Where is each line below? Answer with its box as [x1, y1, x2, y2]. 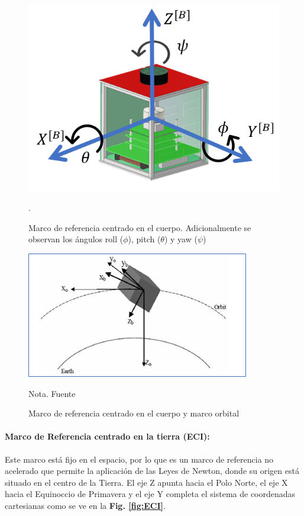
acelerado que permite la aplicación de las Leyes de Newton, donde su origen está [5, 464, 299, 477]
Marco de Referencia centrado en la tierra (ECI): [5, 430, 210, 443]
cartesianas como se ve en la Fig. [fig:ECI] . [5, 499, 166, 511]
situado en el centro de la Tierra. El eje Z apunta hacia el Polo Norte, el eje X [5, 476, 288, 488]
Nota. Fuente [28, 387, 76, 399]
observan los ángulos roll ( [28, 233, 124, 245]
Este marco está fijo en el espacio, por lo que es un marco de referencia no [5, 453, 274, 465]
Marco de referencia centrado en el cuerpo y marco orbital [28, 407, 240, 419]
